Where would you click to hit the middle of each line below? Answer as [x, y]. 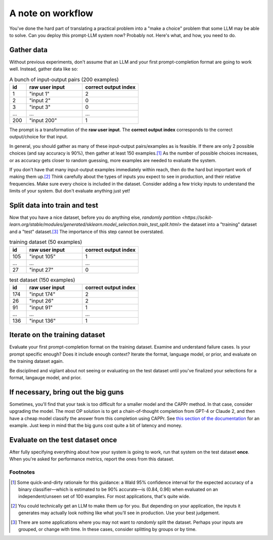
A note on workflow [51, 13]
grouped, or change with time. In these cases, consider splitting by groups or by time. [107, 529]
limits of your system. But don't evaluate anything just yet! [70, 191]
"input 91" [41, 307]
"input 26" [41, 300]
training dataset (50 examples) [46, 242]
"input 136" [42, 321]
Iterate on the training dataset [57, 335]
